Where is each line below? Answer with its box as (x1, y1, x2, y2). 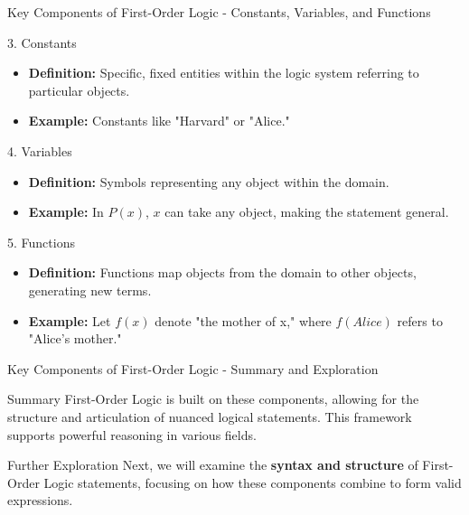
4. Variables (7, 141, 72, 160)
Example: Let (28, 311, 111, 330)
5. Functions (7, 232, 75, 251)
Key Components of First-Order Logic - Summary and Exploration (7, 359, 379, 378)
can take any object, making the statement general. (164, 202, 449, 221)
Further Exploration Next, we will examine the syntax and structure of (7, 455, 418, 474)
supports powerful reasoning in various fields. (7, 425, 257, 444)
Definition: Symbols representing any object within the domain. (28, 172, 389, 191)
